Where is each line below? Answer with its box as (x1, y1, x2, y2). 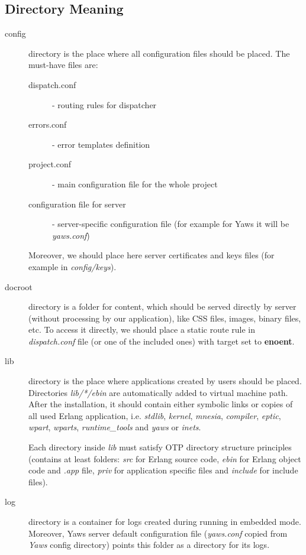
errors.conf (28, 118, 67, 131)
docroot (5, 280, 33, 293)
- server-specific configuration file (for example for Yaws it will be (52, 218, 289, 230)
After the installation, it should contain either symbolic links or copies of (28, 398, 293, 410)
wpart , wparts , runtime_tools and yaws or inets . (28, 421, 201, 433)
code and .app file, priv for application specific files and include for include (28, 464, 298, 476)
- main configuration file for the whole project (52, 177, 218, 190)
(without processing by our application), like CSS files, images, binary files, (28, 311, 301, 324)
